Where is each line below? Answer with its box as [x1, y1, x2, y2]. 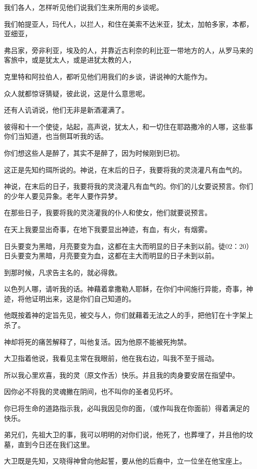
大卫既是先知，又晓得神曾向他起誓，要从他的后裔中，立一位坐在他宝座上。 [4, 456, 246, 466]
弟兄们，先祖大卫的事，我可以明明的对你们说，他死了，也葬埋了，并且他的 [4, 429, 246, 440]
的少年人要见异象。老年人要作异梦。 [4, 190, 122, 201]
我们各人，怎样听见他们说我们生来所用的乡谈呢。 [4, 2, 163, 12]
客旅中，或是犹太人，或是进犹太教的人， [4, 55, 135, 65]
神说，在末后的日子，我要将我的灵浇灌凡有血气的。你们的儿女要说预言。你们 [4, 181, 253, 191]
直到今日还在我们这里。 [17, 439, 94, 449]
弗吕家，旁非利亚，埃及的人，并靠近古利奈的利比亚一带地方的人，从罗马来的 [4, 45, 253, 55]
